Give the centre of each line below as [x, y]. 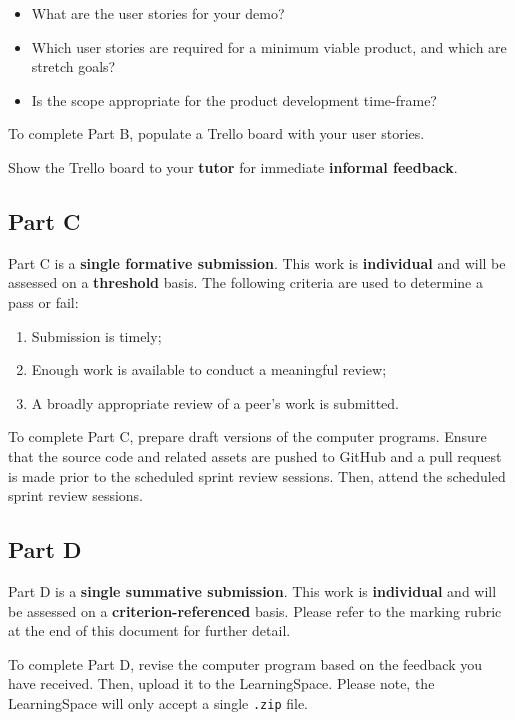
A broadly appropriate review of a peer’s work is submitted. [215, 402]
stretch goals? [73, 66]
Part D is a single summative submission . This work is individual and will [252, 590]
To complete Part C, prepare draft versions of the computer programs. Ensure [247, 436]
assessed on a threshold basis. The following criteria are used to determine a [245, 282]
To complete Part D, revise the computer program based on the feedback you [245, 663]
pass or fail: [43, 301]
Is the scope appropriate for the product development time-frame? [234, 99]
